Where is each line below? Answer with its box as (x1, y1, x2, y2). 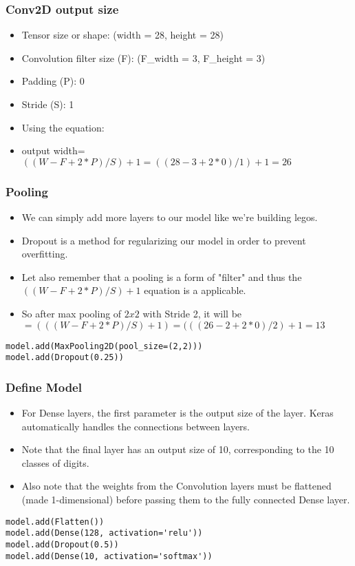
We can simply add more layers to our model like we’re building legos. (21, 210, 318, 224)
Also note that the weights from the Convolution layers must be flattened (21, 479, 332, 493)
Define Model (6, 378, 82, 395)
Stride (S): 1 (21, 97, 74, 111)
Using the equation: (21, 120, 105, 134)
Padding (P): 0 (21, 74, 85, 88)
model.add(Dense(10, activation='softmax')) (6, 551, 213, 561)
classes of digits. (21, 455, 89, 470)
